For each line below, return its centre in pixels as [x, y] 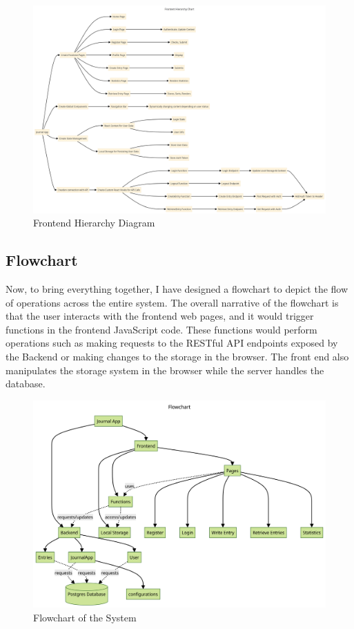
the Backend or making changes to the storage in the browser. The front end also [177, 356]
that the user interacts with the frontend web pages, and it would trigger [160, 316]
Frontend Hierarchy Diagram [94, 223]
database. [26, 384]
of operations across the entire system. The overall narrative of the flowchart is [172, 302]
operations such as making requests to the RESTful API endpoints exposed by [172, 343]
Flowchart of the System [85, 617]
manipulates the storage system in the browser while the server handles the [165, 370]
